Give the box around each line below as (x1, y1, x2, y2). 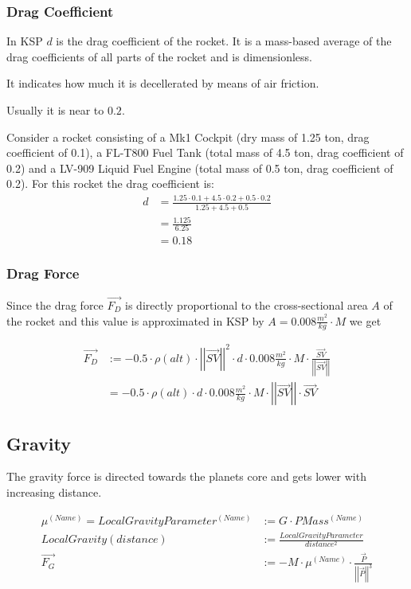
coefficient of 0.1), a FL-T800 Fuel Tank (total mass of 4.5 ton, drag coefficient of (6, 144, 404, 161)
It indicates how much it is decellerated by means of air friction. (6, 75, 319, 92)
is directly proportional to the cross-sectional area (125, 296, 368, 313)
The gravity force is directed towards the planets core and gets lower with (6, 468, 366, 485)
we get (349, 312, 382, 329)
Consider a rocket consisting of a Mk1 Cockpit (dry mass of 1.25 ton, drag (6, 128, 370, 145)
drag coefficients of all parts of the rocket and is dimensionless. (6, 48, 312, 64)
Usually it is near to (6, 102, 104, 118)
